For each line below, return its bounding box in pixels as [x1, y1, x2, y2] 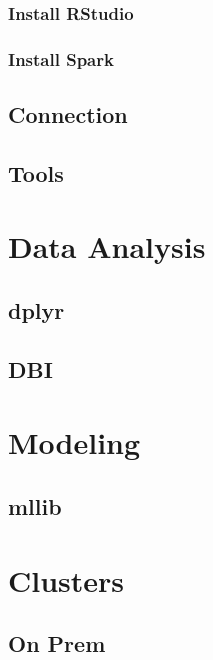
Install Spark [8, 46, 114, 71]
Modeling [8, 422, 141, 463]
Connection [8, 99, 128, 130]
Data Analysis [8, 226, 206, 267]
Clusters [8, 559, 125, 600]
